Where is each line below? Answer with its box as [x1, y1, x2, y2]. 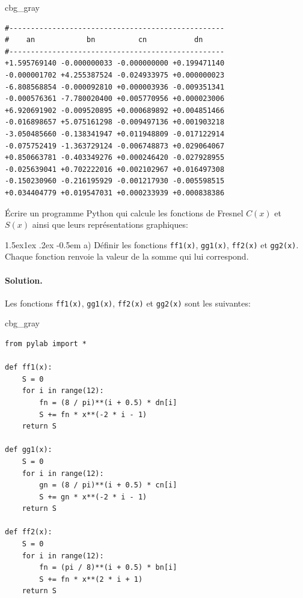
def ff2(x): [5, 528, 52, 537]
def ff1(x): [5, 363, 52, 372]
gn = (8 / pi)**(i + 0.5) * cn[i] [39, 481, 177, 490]
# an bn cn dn [5, 35, 203, 44]
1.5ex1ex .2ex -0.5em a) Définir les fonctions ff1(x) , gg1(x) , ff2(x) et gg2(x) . [5, 238, 299, 251]
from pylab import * [5, 339, 87, 348]
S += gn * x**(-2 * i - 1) [39, 492, 147, 501]
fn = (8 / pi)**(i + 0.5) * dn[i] [39, 398, 177, 407]
